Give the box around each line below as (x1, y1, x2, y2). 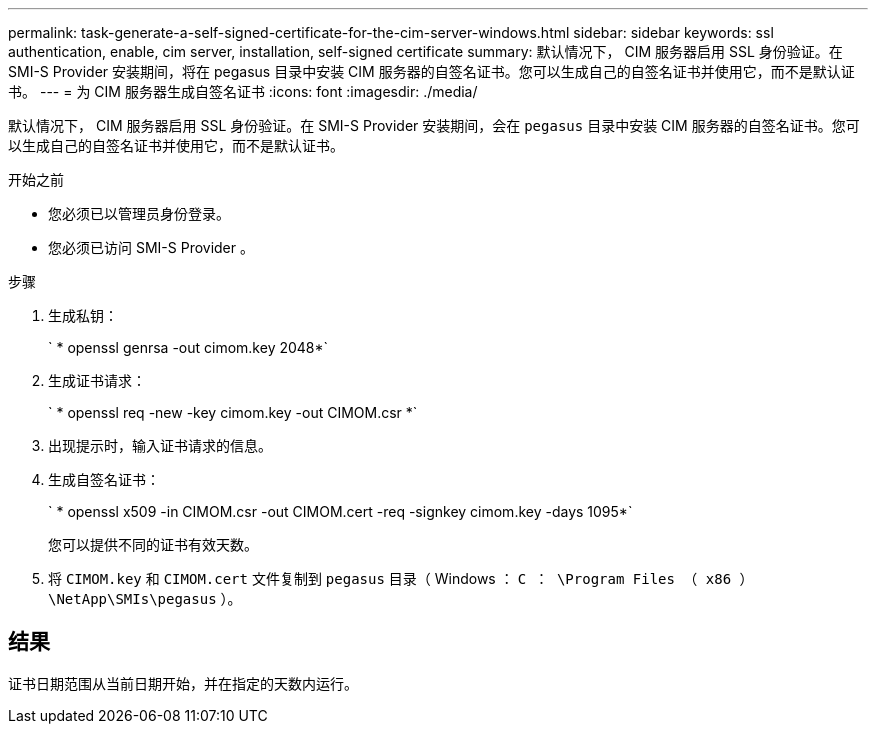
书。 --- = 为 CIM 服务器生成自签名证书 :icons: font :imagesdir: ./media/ (8, 83, 478, 100)
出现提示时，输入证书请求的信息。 (48, 437, 272, 454)
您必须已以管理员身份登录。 (48, 205, 230, 222)
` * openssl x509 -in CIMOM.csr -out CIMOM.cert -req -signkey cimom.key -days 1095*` (48, 503, 633, 520)
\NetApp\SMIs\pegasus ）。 (48, 590, 242, 607)
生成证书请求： (48, 372, 146, 389)
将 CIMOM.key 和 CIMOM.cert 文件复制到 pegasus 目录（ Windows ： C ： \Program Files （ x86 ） (48, 570, 754, 587)
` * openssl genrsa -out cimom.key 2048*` (48, 339, 329, 356)
